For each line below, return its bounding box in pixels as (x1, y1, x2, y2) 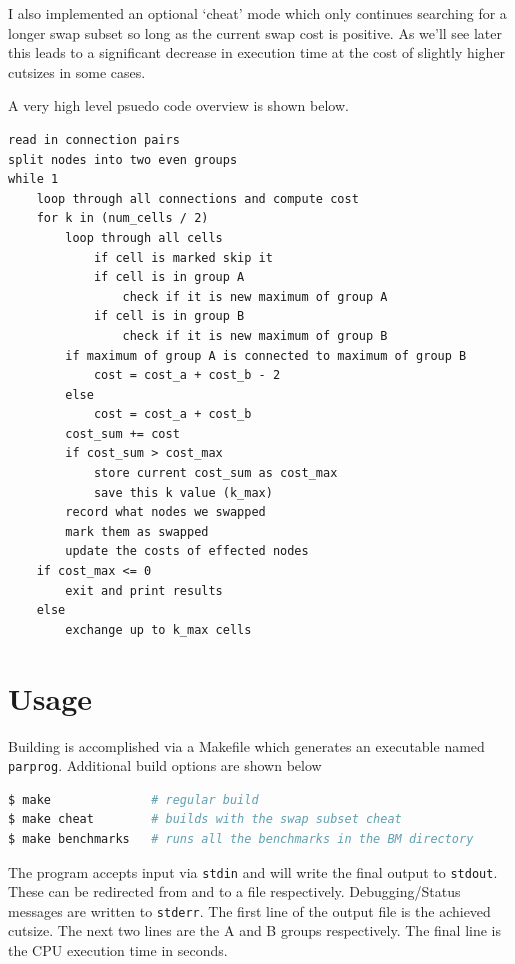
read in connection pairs (8, 132, 180, 147)
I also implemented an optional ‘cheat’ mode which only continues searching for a (8, 3, 507, 23)
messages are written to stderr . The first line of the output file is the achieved (8, 900, 491, 921)
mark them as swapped (65, 524, 209, 539)
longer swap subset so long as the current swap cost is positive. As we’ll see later (8, 22, 503, 43)
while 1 (8, 172, 59, 187)
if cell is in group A (93, 270, 245, 285)
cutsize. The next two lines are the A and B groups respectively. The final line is (8, 920, 501, 941)
